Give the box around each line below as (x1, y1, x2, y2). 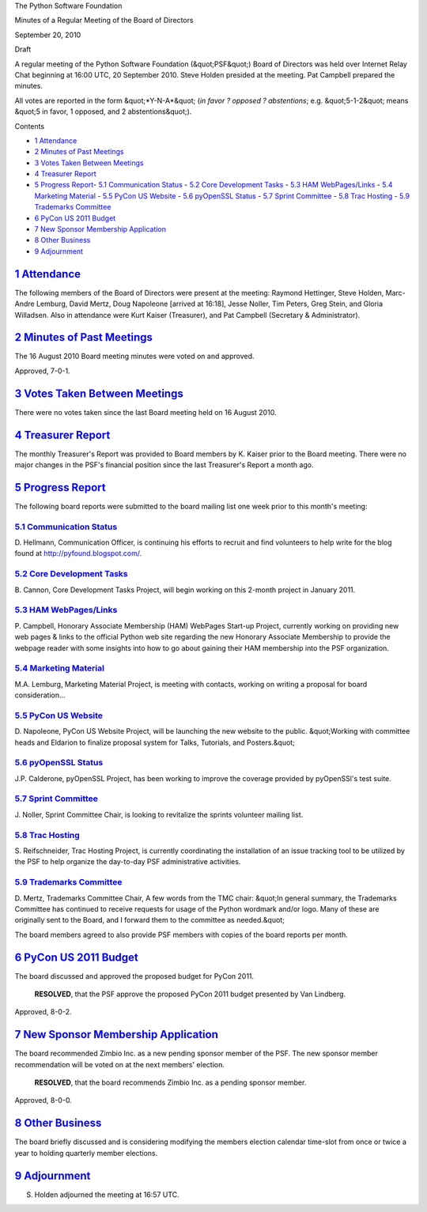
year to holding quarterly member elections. (14, 1148, 158, 1157)
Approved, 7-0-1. (14, 366, 70, 376)
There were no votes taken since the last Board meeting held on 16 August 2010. (14, 407, 277, 417)
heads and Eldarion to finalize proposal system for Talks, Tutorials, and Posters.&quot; (14, 738, 296, 747)
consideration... (14, 690, 66, 700)
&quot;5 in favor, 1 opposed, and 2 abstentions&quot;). (14, 107, 192, 116)
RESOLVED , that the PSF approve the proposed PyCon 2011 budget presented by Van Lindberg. (34, 989, 346, 999)
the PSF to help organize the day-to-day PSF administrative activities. (14, 857, 241, 867)
